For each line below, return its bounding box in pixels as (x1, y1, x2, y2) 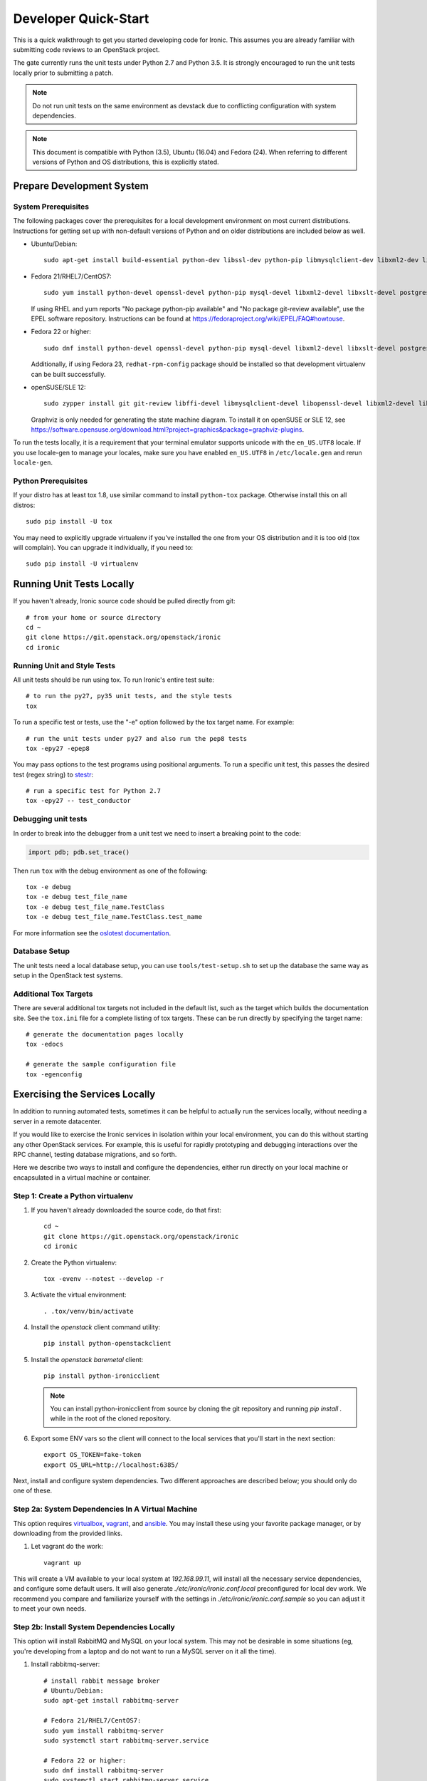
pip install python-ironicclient (43, 1372, 160, 1380)
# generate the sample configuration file (26, 1060, 176, 1069)
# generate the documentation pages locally (26, 1030, 184, 1038)
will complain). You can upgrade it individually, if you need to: (13, 543, 194, 551)
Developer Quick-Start (13, 11, 149, 26)
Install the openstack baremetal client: (31, 1355, 144, 1364)
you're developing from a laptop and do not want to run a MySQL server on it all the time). (13, 1646, 277, 1656)
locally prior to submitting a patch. (13, 68, 114, 77)
